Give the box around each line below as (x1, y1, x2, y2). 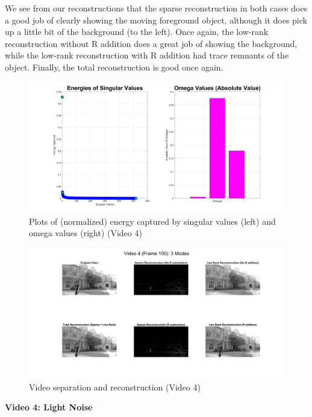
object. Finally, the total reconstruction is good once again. (5, 60, 223, 73)
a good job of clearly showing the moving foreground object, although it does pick (5, 13, 307, 26)
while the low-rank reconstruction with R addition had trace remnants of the (5, 49, 289, 61)
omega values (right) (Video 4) (29, 227, 142, 239)
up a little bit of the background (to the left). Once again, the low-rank (5, 25, 269, 38)
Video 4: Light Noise (5, 401, 93, 413)
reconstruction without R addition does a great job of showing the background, (5, 37, 298, 49)
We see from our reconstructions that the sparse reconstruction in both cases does (5, 2, 308, 14)
